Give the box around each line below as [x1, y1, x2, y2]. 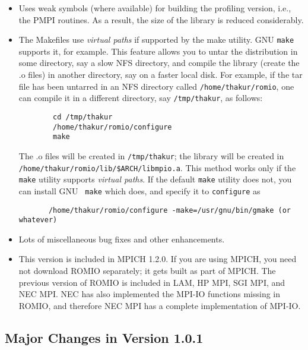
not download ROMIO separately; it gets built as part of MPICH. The [18, 264, 276, 277]
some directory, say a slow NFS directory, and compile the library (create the [18, 56, 300, 69]
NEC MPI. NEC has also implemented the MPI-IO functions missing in [18, 288, 281, 300]
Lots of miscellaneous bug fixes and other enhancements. [18, 232, 225, 245]
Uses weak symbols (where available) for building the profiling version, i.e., [18, 2, 291, 14]
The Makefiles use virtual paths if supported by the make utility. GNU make [18, 33, 294, 46]
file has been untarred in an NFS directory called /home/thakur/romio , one [18, 80, 294, 92]
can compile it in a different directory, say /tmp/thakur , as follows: [18, 92, 263, 104]
